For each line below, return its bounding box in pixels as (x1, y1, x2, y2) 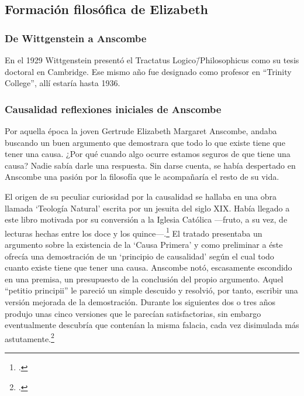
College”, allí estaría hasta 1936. (5, 77, 120, 89)
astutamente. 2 (5, 330, 54, 344)
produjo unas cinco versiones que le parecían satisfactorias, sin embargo (5, 307, 261, 319)
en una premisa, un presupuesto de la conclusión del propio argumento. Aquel (5, 272, 284, 285)
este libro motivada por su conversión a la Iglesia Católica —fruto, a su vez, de (5, 213, 288, 226)
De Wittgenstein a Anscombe (5, 30, 147, 45)
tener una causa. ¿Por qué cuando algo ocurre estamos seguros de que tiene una (5, 148, 291, 160)
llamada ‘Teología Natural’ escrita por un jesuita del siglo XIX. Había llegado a (5, 202, 290, 214)
